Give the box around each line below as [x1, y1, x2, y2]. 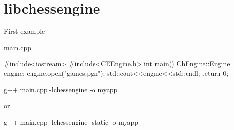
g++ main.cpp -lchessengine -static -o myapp [4, 116, 139, 127]
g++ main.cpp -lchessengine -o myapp [4, 84, 118, 94]
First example [4, 26, 45, 36]
